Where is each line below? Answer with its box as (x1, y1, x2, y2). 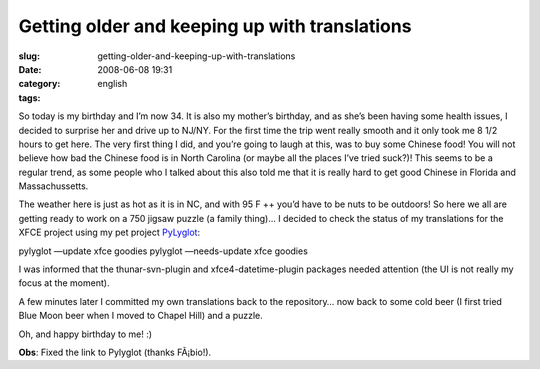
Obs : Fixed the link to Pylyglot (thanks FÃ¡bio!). (18, 346, 212, 358)
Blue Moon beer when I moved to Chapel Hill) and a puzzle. (18, 310, 264, 322)
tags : (18, 91, 41, 104)
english (97, 78, 128, 90)
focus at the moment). (18, 277, 110, 289)
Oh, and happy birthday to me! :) (18, 328, 153, 340)
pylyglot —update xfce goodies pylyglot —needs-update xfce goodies (18, 245, 309, 257)
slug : (18, 50, 40, 62)
